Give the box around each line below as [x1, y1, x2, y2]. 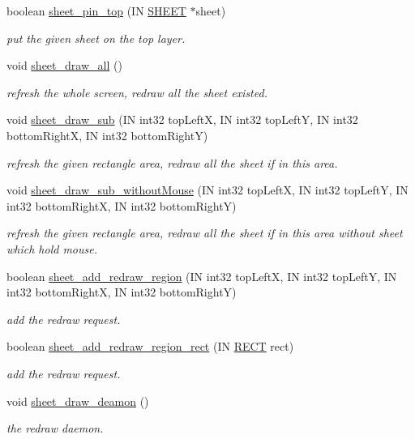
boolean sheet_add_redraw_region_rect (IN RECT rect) [6, 338, 294, 355]
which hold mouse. [6, 240, 97, 257]
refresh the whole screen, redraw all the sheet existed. [6, 83, 267, 100]
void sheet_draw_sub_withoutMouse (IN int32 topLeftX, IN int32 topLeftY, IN [6, 181, 409, 198]
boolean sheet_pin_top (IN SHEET [6, 2, 186, 19]
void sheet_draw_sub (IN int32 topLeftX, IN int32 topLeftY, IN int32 [6, 111, 358, 128]
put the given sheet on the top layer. [6, 29, 186, 46]
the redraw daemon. [6, 420, 104, 437]
